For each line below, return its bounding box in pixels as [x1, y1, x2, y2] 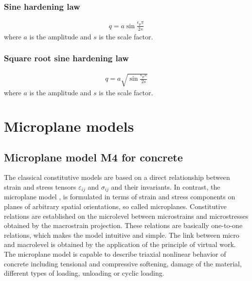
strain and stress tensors [4, 181, 76, 192]
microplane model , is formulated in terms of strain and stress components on [4, 192, 235, 202]
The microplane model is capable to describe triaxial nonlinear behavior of [4, 248, 226, 259]
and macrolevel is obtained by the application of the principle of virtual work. [4, 239, 236, 249]
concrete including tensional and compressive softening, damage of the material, [4, 258, 242, 268]
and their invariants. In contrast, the [111, 181, 220, 192]
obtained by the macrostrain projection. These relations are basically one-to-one [4, 220, 243, 230]
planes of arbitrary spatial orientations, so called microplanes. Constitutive [4, 201, 227, 211]
